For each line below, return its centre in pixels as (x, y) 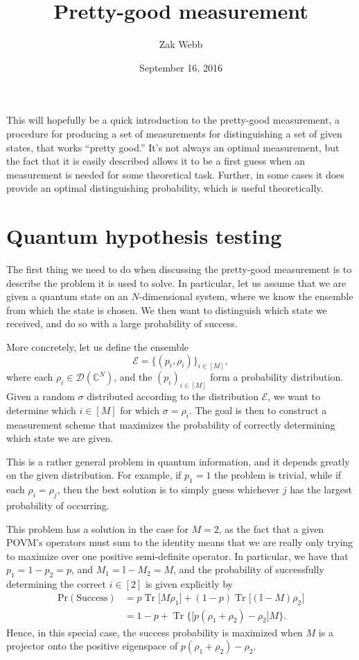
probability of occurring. (58, 505)
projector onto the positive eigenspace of (92, 646)
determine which (41, 410)
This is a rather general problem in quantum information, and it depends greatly (178, 461)
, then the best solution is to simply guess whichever (168, 489)
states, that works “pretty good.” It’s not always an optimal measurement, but (173, 147)
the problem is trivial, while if (278, 475)
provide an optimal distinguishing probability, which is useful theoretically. (165, 188)
